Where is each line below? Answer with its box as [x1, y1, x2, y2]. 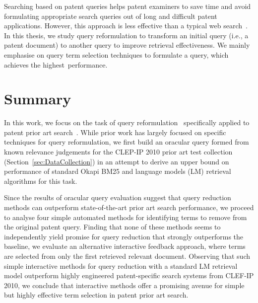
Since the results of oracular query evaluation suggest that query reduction [4, 192, 231, 203]
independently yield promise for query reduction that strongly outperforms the [4, 231, 244, 241]
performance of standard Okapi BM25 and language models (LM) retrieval [4, 166, 231, 176]
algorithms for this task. [4, 175, 77, 186]
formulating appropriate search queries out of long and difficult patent [4, 10, 217, 21]
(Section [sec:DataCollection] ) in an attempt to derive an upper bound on [4, 156, 229, 166]
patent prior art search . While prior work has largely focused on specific [4, 127, 226, 137]
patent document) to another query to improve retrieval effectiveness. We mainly [4, 40, 250, 50]
